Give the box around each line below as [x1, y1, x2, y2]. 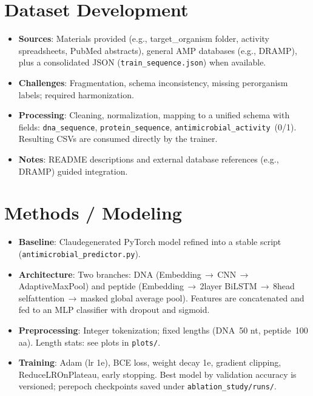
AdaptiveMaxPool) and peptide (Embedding [18, 280, 184, 292]
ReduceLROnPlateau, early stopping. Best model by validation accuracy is [18, 367, 297, 380]
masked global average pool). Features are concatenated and [80, 291, 305, 304]
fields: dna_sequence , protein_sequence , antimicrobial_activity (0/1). [18, 120, 297, 133]
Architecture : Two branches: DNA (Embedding [18, 267, 201, 280]
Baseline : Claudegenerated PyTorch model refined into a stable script [18, 235, 281, 248]
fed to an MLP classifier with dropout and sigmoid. [18, 303, 210, 316]
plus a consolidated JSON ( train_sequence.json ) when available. [18, 56, 266, 69]
